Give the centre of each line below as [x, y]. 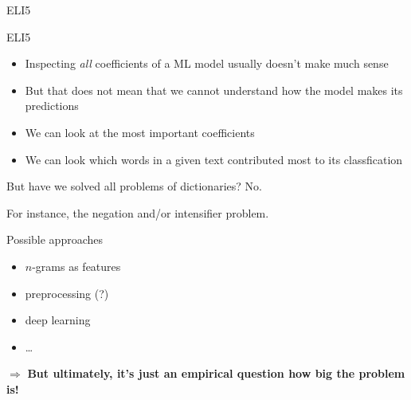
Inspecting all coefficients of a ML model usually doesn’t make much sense [207, 63]
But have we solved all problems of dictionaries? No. [134, 186]
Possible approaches [55, 239]
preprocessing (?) [67, 293]
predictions [52, 106]
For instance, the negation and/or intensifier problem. [138, 212]
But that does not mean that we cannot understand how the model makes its [214, 90]
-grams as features [76, 266]
